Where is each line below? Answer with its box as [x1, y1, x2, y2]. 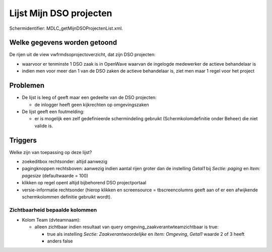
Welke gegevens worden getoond [9, 38, 117, 47]
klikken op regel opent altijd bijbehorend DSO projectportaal [22, 180, 147, 186]
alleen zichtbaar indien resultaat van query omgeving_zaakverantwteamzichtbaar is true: [34, 224, 219, 230]
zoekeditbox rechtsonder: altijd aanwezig [22, 159, 108, 164]
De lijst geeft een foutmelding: [22, 109, 85, 115]
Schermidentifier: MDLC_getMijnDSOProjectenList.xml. [9, 25, 123, 31]
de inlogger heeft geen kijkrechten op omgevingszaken [34, 102, 149, 108]
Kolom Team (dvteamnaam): [22, 217, 81, 223]
